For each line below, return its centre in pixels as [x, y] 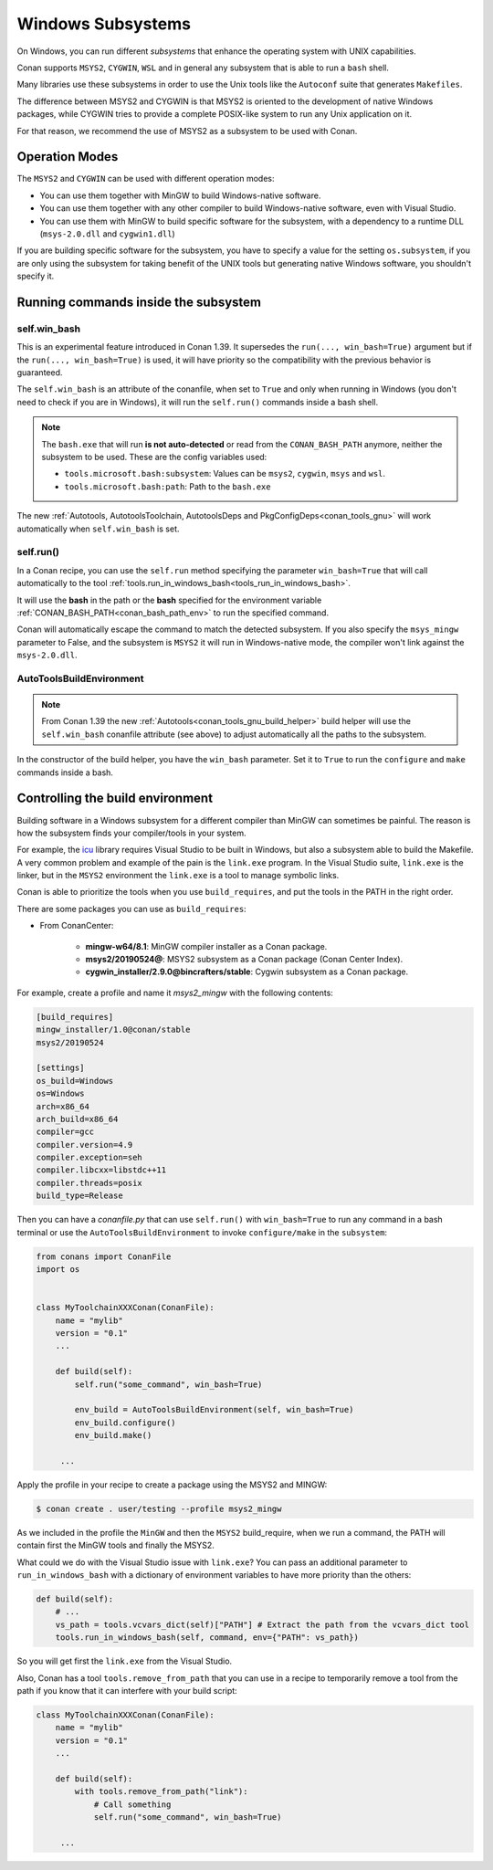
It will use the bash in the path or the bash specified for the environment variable [169, 600]
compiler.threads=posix [89, 1183]
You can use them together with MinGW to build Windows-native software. [180, 195]
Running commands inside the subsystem [139, 302]
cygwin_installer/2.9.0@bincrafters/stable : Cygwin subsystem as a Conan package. [247, 972]
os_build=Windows [75, 1081]
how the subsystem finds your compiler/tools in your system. [131, 833]
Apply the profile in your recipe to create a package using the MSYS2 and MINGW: [172, 1485]
